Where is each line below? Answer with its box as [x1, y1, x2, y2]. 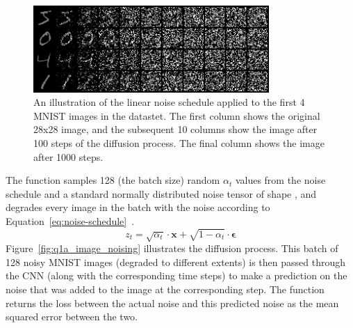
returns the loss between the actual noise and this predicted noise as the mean [6, 295, 339, 310]
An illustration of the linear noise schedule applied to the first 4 [33, 95, 305, 109]
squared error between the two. [6, 309, 138, 324]
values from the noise [235, 173, 326, 187]
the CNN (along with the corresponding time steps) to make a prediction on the [6, 268, 347, 283]
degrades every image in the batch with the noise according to [6, 200, 270, 214]
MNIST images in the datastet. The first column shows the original [33, 108, 320, 123]
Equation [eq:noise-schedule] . [6, 213, 135, 228]
